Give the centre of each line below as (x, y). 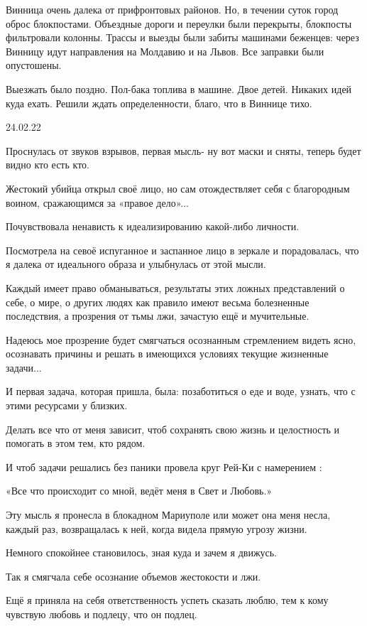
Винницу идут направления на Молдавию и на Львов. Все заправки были (165, 51)
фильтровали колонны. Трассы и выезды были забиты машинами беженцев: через (182, 37)
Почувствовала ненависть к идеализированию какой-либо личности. (153, 226)
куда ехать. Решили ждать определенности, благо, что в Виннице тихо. (159, 103)
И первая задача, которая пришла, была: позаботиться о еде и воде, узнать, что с (181, 391)
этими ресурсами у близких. (67, 405)
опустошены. (34, 65)
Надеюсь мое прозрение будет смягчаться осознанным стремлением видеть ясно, (181, 339)
